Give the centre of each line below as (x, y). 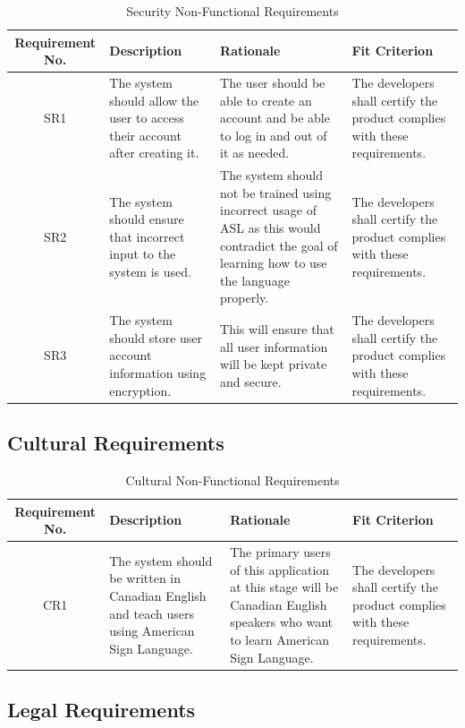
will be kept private (274, 364)
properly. (245, 298)
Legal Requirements (101, 709)
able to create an (266, 100)
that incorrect (147, 236)
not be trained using (276, 192)
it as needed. (255, 153)
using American (152, 631)
